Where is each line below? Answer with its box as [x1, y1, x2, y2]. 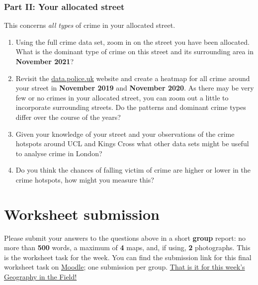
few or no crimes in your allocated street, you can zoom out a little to [15, 92, 229, 102]
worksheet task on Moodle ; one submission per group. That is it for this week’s [4, 262, 245, 272]
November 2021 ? [15, 56, 74, 66]
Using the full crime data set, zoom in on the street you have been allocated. [15, 36, 250, 47]
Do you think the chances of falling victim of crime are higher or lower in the [15, 165, 251, 175]
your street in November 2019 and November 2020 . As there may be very [15, 83, 254, 93]
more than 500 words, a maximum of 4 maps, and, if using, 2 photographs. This [4, 242, 251, 253]
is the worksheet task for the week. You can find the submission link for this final [4, 252, 252, 262]
